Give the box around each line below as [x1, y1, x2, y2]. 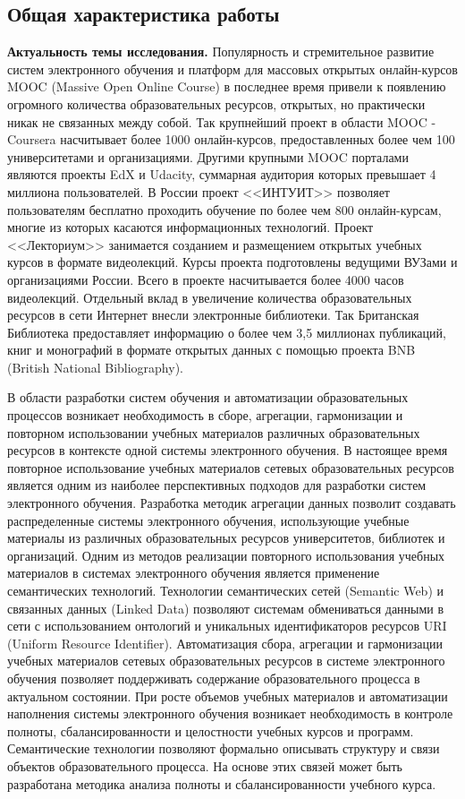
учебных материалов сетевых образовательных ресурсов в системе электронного [7, 651, 445, 670]
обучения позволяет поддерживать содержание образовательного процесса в [7, 668, 420, 687]
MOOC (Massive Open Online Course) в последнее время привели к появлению [7, 77, 446, 96]
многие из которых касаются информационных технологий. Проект [7, 218, 374, 236]
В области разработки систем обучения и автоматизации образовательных [7, 388, 409, 407]
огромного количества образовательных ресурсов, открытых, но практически [7, 94, 426, 113]
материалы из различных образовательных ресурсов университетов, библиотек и [7, 528, 445, 547]
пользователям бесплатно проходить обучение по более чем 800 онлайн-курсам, [7, 200, 442, 219]
